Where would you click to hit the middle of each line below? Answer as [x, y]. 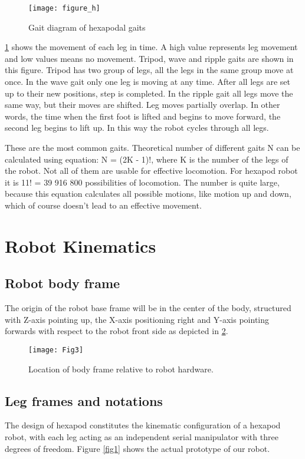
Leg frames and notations [84, 400]
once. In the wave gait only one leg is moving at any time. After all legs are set [148, 82]
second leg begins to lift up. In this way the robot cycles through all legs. [137, 128]
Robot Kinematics [81, 245]
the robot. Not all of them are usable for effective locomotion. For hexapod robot [151, 171]
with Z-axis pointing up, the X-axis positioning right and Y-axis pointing [137, 319]
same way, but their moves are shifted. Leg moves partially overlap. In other [142, 105]
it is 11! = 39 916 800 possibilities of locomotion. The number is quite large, [142, 182]
